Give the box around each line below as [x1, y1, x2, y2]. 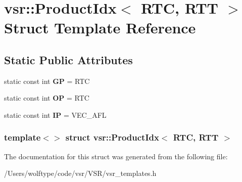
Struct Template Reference [4, 17, 196, 38]
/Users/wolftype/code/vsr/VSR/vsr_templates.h [4, 168, 157, 178]
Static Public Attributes [4, 52, 133, 67]
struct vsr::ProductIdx [65, 131, 159, 144]
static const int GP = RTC [4, 75, 90, 86]
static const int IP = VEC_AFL [4, 109, 107, 120]
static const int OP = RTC [4, 93, 89, 103]
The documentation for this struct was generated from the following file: [4, 151, 228, 161]
